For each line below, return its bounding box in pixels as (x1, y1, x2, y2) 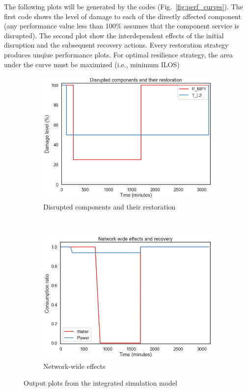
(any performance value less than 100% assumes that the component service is (4, 21, 239, 31)
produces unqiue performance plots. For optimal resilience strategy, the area (4, 49, 233, 59)
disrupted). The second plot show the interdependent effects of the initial (4, 30, 224, 40)
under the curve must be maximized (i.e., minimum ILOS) (4, 59, 180, 69)
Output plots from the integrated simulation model (24, 377, 177, 388)
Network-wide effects (43, 361, 106, 371)
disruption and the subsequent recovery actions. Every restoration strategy (4, 40, 229, 50)
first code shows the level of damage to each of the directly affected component (4, 11, 241, 21)
